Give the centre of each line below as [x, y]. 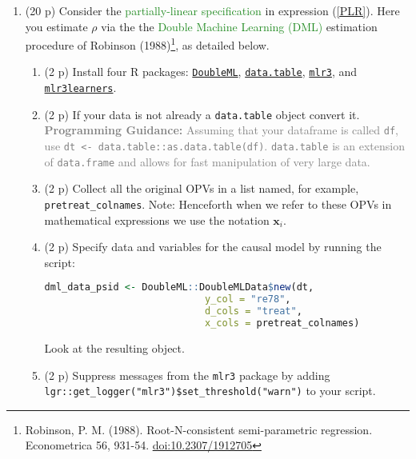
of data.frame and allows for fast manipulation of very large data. [207, 161]
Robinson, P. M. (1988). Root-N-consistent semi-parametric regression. [199, 429]
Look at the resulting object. [114, 347]
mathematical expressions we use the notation [157, 220]
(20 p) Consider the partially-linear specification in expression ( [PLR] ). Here [212, 10]
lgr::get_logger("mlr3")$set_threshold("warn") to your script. [210, 391]
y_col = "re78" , [248, 299]
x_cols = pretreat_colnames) [282, 323]
